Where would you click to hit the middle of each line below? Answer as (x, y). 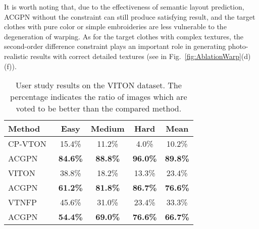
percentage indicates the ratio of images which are (99, 97)
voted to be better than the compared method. (99, 108)
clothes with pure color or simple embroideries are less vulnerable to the (115, 26)
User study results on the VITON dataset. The (98, 85)
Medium (108, 129)
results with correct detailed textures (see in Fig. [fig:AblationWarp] (136, 56)
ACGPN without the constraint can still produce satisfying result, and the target (130, 16)
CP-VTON (27, 144)
